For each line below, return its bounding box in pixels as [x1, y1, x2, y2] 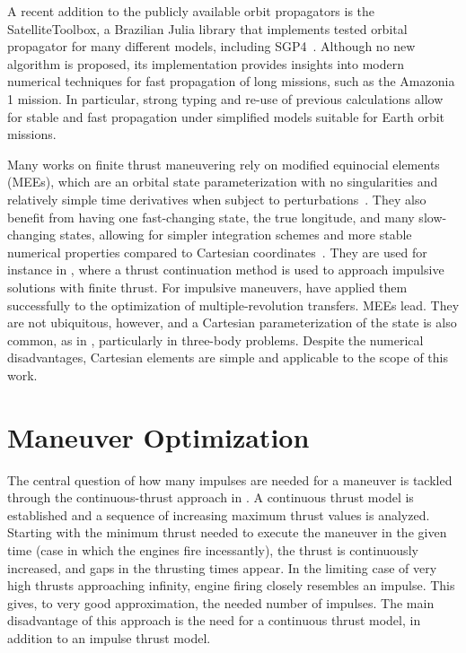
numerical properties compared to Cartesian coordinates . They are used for [7, 242, 427, 261]
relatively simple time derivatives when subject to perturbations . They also [7, 189, 426, 208]
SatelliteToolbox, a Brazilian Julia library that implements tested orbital [7, 19, 408, 38]
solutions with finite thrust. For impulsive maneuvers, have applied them [7, 277, 408, 296]
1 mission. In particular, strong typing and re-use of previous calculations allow [7, 89, 444, 108]
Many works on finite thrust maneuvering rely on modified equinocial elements [7, 154, 440, 173]
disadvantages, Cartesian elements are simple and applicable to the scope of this [7, 348, 448, 367]
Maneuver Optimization [7, 418, 310, 455]
